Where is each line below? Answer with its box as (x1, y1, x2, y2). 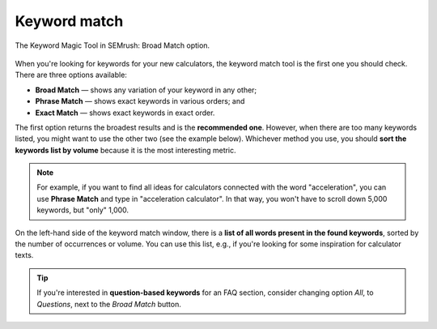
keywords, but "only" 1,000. (36, 205, 129, 215)
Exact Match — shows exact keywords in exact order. (35, 108, 215, 117)
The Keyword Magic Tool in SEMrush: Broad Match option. (15, 41, 210, 50)
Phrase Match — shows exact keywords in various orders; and (35, 96, 245, 106)
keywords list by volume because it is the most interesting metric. (15, 145, 236, 155)
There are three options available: (15, 70, 127, 80)
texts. (15, 250, 34, 260)
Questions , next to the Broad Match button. (36, 299, 181, 309)
